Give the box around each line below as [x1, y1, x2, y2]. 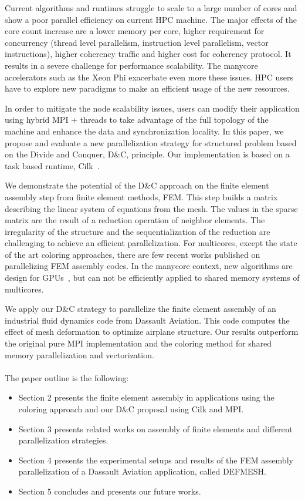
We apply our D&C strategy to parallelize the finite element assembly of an [5, 302, 276, 315]
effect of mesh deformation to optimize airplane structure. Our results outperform [5, 325, 299, 338]
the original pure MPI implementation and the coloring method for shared [5, 337, 272, 349]
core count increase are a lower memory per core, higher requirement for [5, 25, 265, 37]
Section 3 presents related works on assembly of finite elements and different [18, 422, 293, 435]
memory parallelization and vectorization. [5, 348, 154, 361]
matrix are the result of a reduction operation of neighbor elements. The [5, 214, 265, 226]
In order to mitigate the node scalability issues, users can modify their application [5, 102, 300, 114]
